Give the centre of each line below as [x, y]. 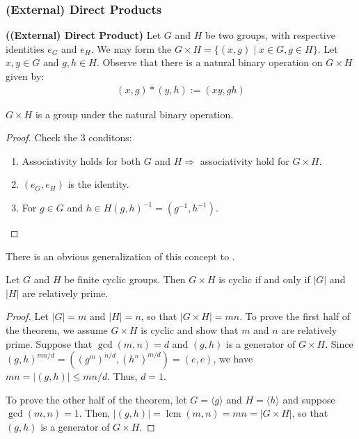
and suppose [309, 399]
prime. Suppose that [49, 343]
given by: [25, 76]
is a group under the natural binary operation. [134, 114]
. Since [339, 343]
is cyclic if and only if [264, 279]
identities [25, 48]
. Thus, [122, 376]
